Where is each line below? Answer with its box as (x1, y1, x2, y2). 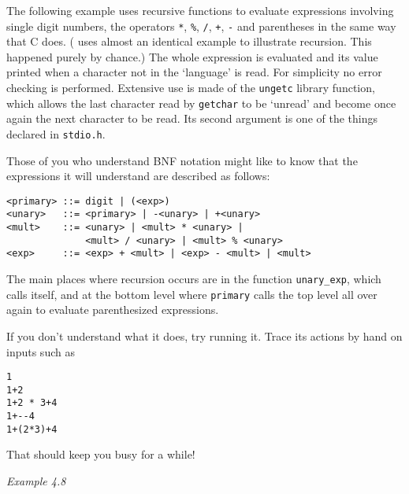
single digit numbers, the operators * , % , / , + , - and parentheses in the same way (6, 17, 396, 34)
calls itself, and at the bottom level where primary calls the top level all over (6, 286, 377, 302)
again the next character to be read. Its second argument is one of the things (6, 110, 377, 127)
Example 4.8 (6, 473, 66, 489)
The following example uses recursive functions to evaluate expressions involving (6, 2, 394, 18)
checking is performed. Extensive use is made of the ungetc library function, (6, 79, 375, 96)
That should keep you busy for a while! (6, 446, 195, 463)
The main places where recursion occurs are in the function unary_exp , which (6, 271, 381, 287)
